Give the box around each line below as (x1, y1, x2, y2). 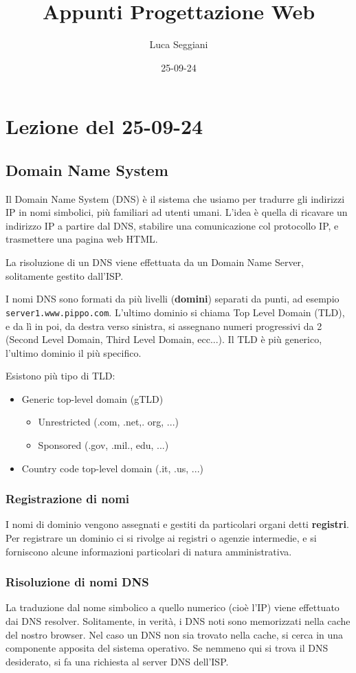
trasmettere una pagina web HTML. (5, 232, 158, 246)
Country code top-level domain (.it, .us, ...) (21, 461, 203, 475)
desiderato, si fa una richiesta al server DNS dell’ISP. (5, 654, 229, 668)
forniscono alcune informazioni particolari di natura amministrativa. (5, 544, 292, 558)
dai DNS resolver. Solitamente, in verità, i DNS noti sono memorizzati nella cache (5, 614, 351, 628)
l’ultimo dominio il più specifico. (5, 345, 142, 360)
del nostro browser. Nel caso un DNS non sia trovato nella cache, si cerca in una (5, 627, 344, 641)
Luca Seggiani (149, 37, 208, 52)
